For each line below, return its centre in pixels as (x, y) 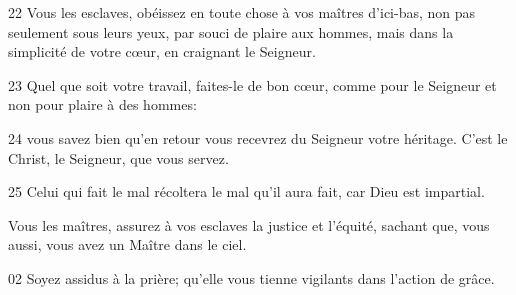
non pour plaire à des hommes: (102, 104)
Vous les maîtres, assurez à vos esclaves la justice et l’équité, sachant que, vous (249, 224)
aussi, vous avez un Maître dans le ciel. (127, 244)
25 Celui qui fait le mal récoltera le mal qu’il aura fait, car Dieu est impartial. (246, 191)
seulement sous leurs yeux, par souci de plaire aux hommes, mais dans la (231, 31)
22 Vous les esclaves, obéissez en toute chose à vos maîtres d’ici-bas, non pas (242, 12)
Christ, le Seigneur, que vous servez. (118, 157)
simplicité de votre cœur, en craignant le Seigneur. (162, 51)
